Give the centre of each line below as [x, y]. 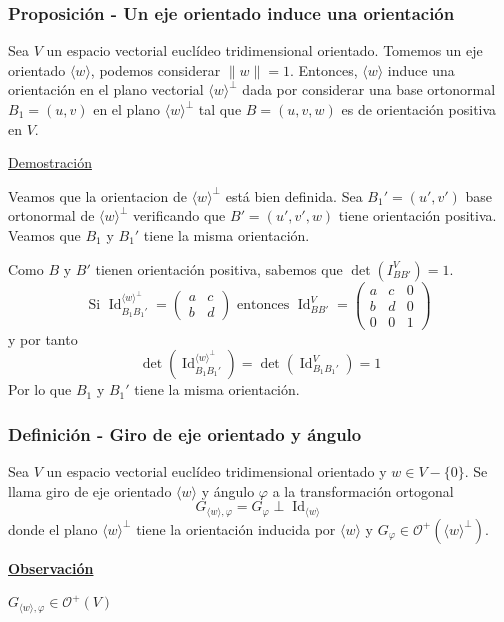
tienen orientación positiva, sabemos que [219, 268]
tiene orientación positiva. [417, 215]
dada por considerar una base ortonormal [369, 89]
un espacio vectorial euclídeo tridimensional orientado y [216, 471]
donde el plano [53, 528]
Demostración [50, 162]
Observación [51, 567]
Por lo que [40, 389]
